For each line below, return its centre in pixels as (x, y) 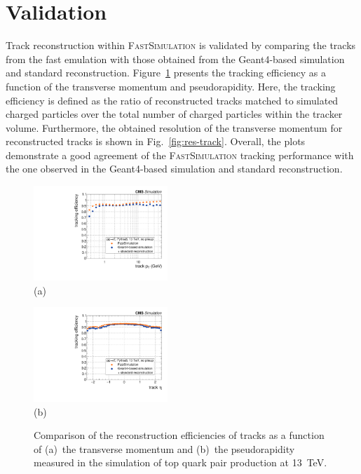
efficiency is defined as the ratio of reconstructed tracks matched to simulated (172, 100)
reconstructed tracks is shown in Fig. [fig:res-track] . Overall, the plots (156, 141)
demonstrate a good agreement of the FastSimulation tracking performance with (180, 155)
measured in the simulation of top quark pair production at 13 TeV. (180, 462)
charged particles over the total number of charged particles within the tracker (174, 114)
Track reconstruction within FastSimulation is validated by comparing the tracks (181, 45)
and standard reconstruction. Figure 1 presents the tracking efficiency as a (166, 73)
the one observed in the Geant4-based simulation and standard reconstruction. (174, 169)
